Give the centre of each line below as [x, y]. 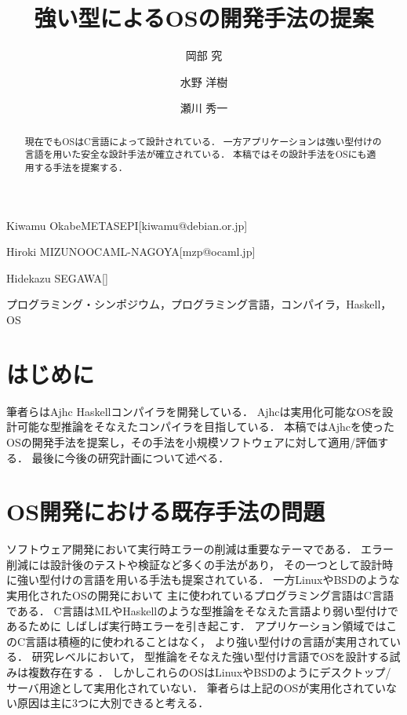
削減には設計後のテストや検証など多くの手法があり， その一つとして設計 [194, 564]
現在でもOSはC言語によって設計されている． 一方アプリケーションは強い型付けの [203, 141]
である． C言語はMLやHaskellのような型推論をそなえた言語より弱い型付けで [202, 610]
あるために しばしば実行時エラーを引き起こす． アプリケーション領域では [196, 626]
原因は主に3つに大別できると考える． [113, 703]
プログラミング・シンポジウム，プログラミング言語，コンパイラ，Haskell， [199, 304]
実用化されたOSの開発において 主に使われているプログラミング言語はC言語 [200, 595]
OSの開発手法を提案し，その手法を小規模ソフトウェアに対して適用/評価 [192, 441]
